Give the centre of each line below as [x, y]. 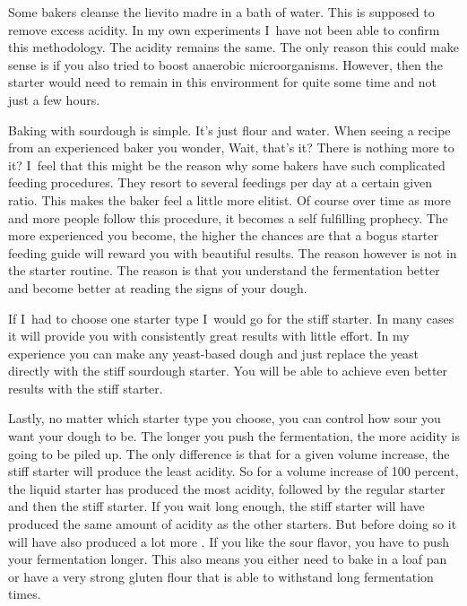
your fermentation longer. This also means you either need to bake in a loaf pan [228, 559]
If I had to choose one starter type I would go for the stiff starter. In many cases [231, 318]
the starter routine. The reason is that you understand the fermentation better [224, 270]
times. [25, 594]
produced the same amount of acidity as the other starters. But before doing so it [233, 524]
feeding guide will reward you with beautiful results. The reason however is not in [233, 252]
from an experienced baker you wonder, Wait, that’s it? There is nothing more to [231, 147]
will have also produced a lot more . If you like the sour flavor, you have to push [229, 541]
